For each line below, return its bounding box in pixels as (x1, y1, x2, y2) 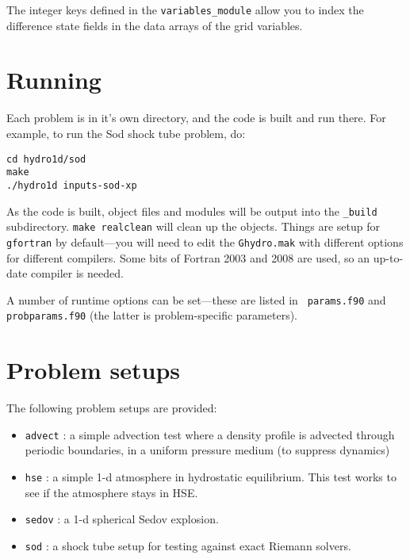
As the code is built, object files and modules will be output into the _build (6, 202, 377, 219)
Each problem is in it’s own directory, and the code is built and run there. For (6, 109, 386, 126)
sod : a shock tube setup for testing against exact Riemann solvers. (25, 537, 351, 553)
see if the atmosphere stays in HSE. (25, 484, 198, 500)
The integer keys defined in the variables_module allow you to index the (6, 2, 364, 17)
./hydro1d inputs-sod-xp (6, 179, 137, 191)
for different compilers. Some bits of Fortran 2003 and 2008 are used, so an (6, 249, 370, 266)
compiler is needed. (31, 265, 124, 281)
